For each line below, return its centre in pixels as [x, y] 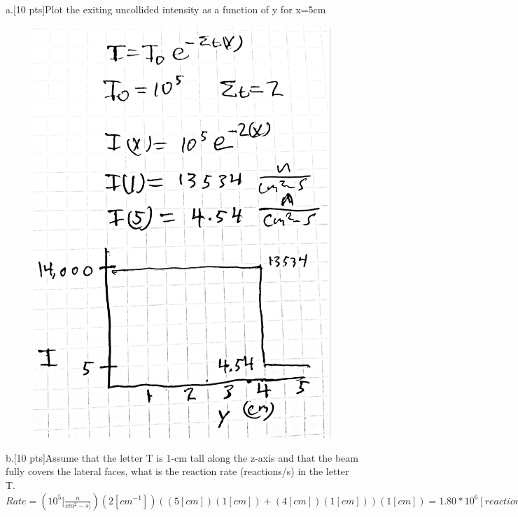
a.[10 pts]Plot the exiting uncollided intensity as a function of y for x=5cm [166, 9]
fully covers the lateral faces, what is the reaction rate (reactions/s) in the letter [177, 471]
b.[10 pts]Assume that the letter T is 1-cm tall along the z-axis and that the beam [182, 457]
